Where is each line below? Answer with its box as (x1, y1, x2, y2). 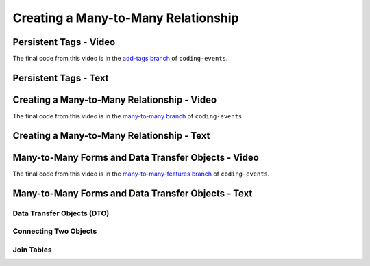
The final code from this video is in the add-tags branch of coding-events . (12, 55, 228, 63)
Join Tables (12, 245, 52, 254)
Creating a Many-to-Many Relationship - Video (12, 94, 217, 105)
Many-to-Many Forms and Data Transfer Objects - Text (12, 187, 253, 199)
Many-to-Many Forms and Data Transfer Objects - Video (12, 151, 260, 163)
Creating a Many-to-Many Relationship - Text (12, 130, 210, 142)
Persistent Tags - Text (12, 72, 109, 83)
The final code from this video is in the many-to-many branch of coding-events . (12, 111, 245, 120)
